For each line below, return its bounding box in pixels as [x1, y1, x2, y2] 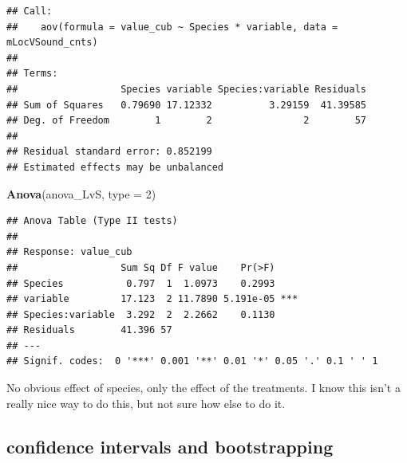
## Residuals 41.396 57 [6, 324, 172, 336]
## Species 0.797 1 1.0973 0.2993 [6, 277, 275, 289]
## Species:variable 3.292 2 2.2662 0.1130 [6, 308, 275, 320]
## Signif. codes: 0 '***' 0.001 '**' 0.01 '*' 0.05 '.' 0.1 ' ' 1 [6, 355, 378, 367]
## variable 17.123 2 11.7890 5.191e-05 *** [6, 293, 298, 305]
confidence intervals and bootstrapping [6, 434, 334, 458]
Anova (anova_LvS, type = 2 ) [6, 185, 156, 202]
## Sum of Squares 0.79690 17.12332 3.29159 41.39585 [6, 99, 367, 111]
